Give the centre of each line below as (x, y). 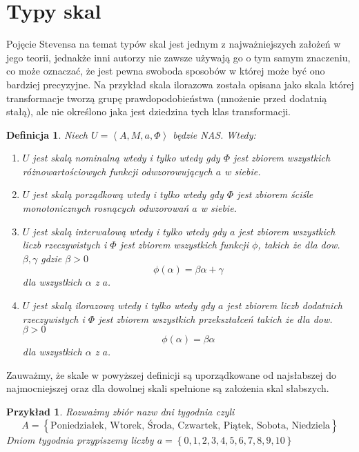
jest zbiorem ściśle (275, 194)
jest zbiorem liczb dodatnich (285, 305)
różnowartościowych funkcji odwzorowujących (117, 171)
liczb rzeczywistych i (65, 245)
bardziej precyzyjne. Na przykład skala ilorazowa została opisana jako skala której (180, 84)
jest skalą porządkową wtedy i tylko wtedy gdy (128, 194)
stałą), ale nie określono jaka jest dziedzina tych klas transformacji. (148, 111)
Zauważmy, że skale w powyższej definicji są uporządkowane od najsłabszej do (171, 374)
